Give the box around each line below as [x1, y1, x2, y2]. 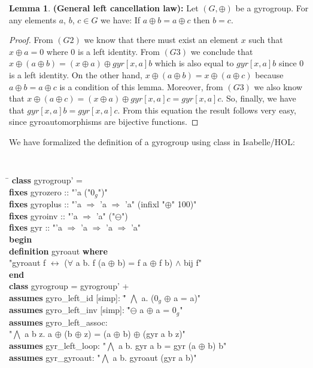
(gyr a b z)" [142, 327, 186, 340]
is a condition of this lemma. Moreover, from [59, 80, 223, 93]
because [255, 68, 284, 81]
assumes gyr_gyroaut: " [9, 351, 101, 363]
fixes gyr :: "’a [9, 221, 62, 234]
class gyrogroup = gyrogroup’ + [9, 280, 129, 292]
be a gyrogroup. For [235, 2, 309, 14]
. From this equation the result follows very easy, [117, 103, 296, 116]
